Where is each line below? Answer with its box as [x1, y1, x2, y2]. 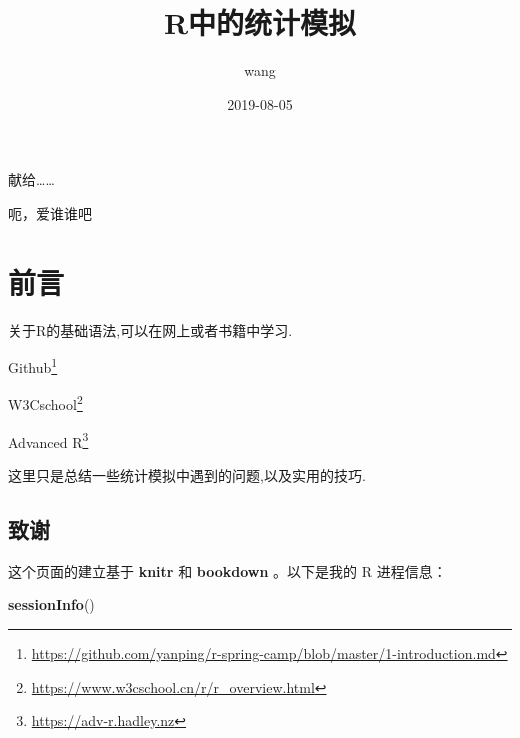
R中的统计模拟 [163, 2, 357, 43]
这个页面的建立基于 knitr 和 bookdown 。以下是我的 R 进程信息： [8, 560, 447, 581]
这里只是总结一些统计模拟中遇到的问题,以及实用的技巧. [8, 464, 366, 485]
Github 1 [8, 354, 58, 377]
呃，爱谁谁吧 [8, 202, 92, 223]
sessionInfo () [8, 594, 95, 615]
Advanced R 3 [8, 428, 89, 452]
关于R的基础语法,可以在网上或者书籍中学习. [8, 319, 293, 340]
